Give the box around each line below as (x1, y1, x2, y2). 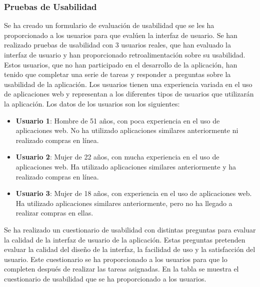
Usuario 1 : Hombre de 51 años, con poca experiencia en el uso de (15, 115, 220, 125)
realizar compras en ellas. (15, 207, 93, 218)
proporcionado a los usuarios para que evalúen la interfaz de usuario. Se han (4, 29, 237, 40)
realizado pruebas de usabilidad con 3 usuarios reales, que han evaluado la (4, 39, 231, 50)
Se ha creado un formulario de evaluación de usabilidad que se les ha (4, 20, 214, 30)
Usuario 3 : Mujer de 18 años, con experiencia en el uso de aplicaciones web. (15, 188, 252, 198)
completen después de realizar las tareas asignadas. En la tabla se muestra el (4, 263, 239, 274)
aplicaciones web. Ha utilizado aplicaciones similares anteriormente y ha (15, 161, 236, 171)
